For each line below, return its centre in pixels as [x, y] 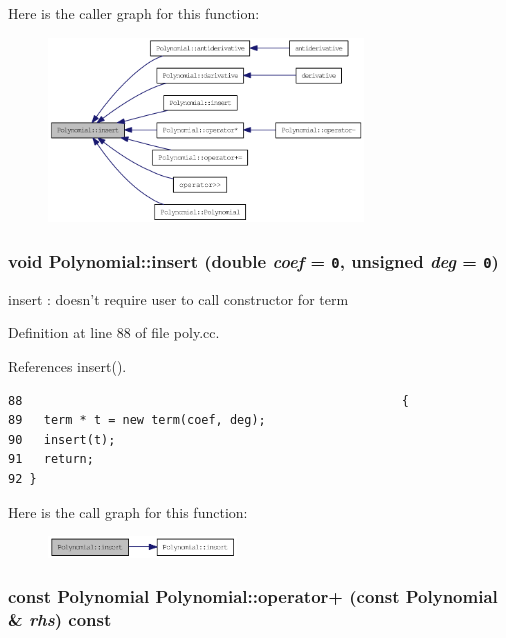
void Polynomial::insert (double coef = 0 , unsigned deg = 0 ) [253, 260]
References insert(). [67, 365]
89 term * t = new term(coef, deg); [137, 420]
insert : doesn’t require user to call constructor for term [178, 298]
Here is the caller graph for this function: [134, 13]
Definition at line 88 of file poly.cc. [114, 332]
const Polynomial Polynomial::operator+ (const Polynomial [253, 596]
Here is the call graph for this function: [128, 511]
